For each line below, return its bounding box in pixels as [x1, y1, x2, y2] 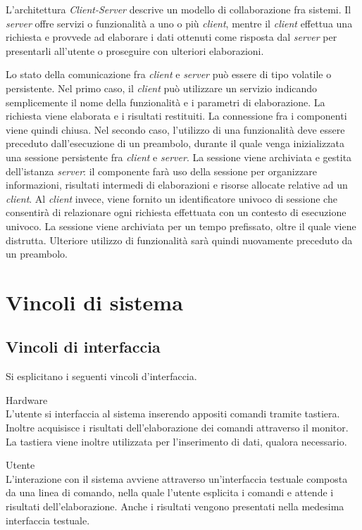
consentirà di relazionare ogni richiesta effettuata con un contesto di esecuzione [6, 205, 347, 220]
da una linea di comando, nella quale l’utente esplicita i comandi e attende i [6, 485, 334, 500]
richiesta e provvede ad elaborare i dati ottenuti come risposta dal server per [6, 30, 337, 44]
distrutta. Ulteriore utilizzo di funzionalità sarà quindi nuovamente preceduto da [6, 232, 353, 247]
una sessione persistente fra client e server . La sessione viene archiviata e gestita [6, 149, 352, 164]
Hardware [6, 392, 48, 407]
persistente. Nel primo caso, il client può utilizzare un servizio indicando [6, 80, 318, 95]
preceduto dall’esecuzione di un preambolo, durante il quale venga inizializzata [6, 136, 344, 151]
